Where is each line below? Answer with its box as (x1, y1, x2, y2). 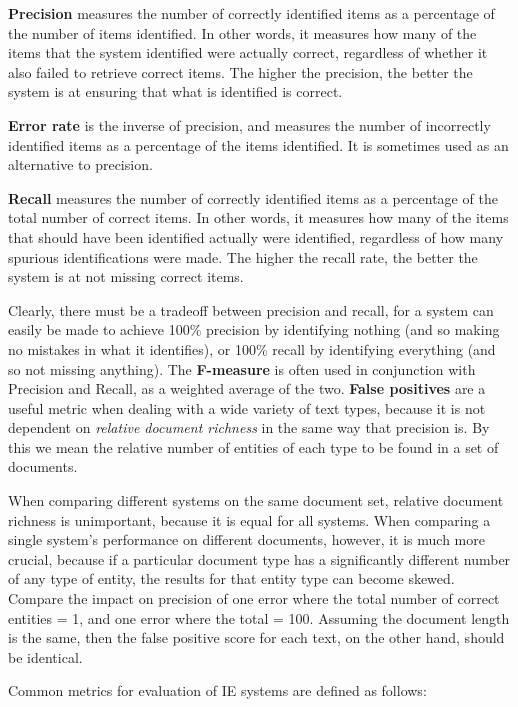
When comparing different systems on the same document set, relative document (8, 490, 504, 511)
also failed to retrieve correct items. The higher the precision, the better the (8, 61, 473, 82)
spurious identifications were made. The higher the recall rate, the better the (8, 246, 478, 267)
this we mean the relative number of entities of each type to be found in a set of (8, 436, 499, 457)
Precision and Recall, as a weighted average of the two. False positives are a (8, 378, 486, 399)
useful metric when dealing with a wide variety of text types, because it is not (8, 397, 486, 418)
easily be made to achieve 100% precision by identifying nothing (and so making (8, 319, 500, 340)
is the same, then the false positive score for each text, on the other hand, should (8, 627, 505, 648)
